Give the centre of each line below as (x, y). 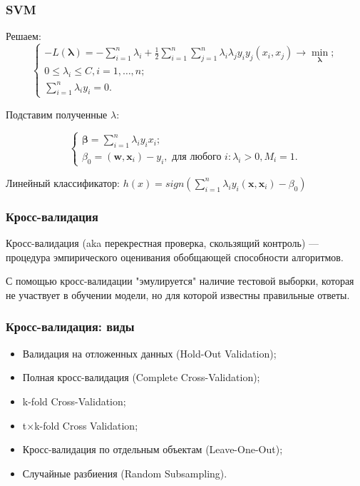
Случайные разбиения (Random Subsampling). (125, 473)
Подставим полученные (57, 114)
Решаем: (24, 36)
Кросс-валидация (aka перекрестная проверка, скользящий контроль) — (163, 243)
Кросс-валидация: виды (70, 326)
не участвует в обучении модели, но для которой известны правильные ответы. (178, 294)
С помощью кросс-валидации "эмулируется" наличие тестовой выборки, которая (180, 281)
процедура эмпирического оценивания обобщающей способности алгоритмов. (175, 257)
